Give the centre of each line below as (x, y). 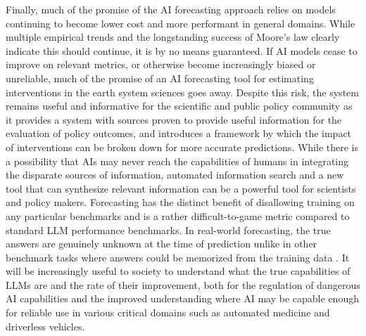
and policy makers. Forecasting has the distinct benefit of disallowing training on (180, 202)
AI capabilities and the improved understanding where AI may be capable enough (182, 298)
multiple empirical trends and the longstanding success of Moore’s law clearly (173, 37)
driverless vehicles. (45, 326)
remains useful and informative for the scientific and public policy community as (179, 106)
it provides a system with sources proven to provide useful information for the (174, 119)
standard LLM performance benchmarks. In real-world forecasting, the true (168, 230)
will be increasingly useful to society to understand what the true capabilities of (178, 271)
